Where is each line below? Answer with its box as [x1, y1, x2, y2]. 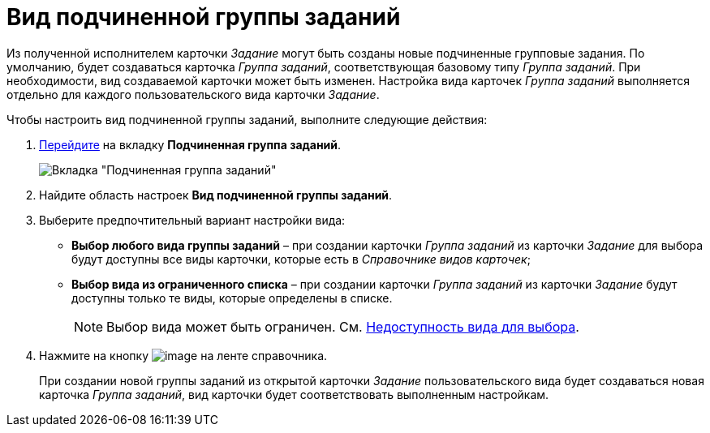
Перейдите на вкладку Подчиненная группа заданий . [39, 137, 342, 152]
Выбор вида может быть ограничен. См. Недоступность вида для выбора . [106, 318, 579, 335]
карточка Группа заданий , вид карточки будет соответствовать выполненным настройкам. [39, 387, 549, 401]
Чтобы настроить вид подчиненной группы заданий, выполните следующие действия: [6, 112, 488, 126]
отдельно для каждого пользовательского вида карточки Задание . [6, 87, 380, 101]
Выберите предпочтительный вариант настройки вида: [39, 212, 346, 227]
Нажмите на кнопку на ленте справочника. [39, 348, 328, 362]
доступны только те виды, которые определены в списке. [71, 290, 393, 305]
